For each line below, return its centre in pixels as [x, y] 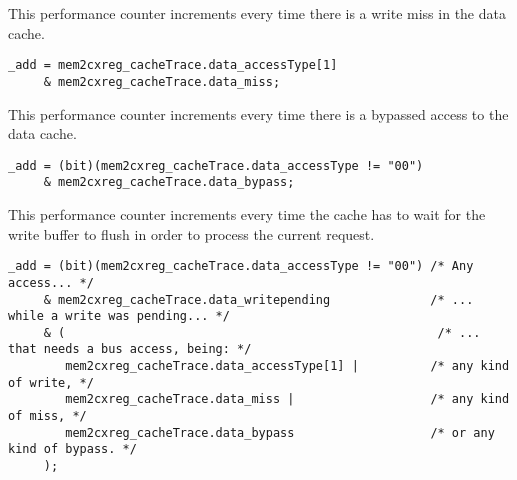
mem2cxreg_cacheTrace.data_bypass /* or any [280, 432]
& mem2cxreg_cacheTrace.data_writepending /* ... [258, 299]
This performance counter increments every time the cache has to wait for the [247, 214]
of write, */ [51, 382]
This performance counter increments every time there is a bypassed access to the [258, 113]
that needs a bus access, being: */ [130, 349]
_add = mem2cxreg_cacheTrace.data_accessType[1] [173, 65]
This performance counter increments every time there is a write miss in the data [257, 13]
